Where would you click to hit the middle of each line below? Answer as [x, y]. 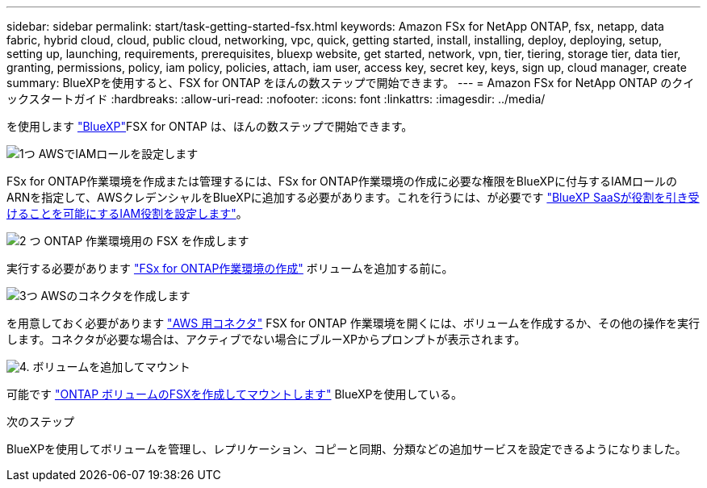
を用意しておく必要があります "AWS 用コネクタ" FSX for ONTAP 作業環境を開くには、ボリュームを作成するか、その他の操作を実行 [353, 323]
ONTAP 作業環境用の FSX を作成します [146, 241]
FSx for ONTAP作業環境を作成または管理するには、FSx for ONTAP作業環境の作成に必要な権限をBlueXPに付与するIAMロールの [342, 181]
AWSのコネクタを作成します [115, 296]
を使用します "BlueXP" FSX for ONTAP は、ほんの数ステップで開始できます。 [210, 126]
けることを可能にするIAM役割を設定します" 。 [127, 213]
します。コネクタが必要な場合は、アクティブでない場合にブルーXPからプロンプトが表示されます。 [266, 339]
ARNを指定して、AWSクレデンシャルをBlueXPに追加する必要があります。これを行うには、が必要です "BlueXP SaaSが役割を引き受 [353, 197]
